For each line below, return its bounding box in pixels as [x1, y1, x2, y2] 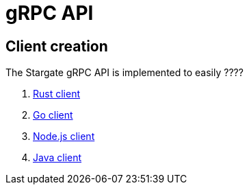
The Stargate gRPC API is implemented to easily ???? [5, 67, 244, 79]
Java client [33, 152, 82, 164]
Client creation [5, 37, 108, 55]
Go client [33, 109, 73, 121]
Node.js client [33, 130, 95, 143]
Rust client [33, 88, 80, 100]
